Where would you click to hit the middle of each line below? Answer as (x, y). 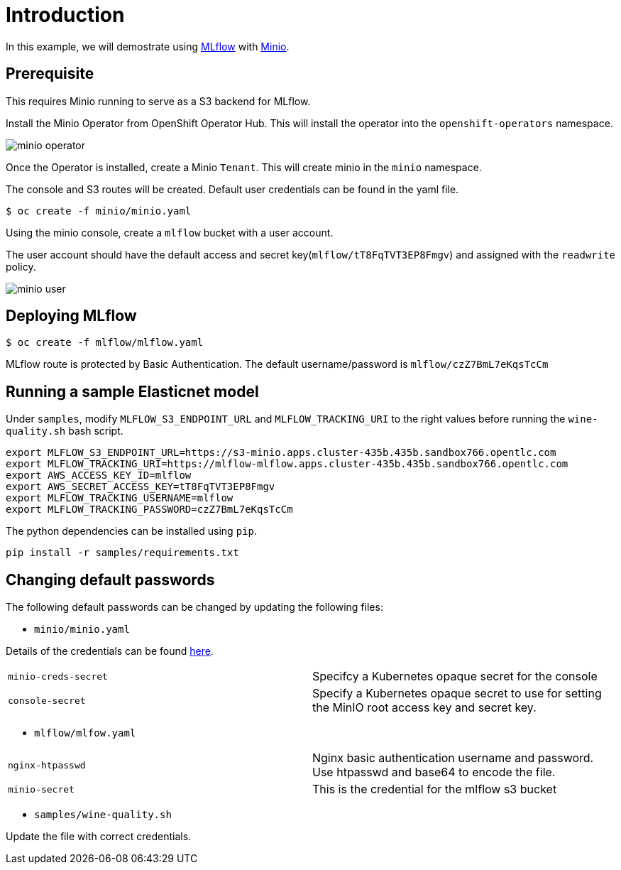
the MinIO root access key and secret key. (424, 708)
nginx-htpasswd (47, 765)
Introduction (65, 15)
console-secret (47, 700)
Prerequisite (50, 74)
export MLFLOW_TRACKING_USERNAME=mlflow (120, 498)
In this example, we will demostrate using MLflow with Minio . (148, 46)
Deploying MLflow (71, 316)
